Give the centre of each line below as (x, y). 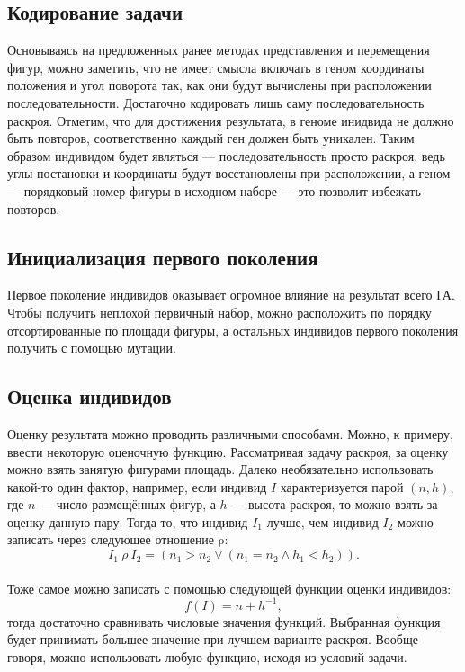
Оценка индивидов (89, 396)
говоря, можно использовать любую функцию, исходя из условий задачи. (207, 656)
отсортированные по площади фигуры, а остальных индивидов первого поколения (233, 330)
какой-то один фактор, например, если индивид (137, 486)
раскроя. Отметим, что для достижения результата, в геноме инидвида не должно (231, 120)
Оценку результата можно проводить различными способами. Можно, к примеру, (230, 433)
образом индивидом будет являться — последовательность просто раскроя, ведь (226, 155)
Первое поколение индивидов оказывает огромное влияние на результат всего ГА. (231, 295)
